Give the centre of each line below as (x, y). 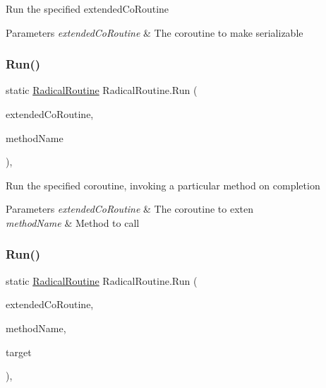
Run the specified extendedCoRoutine (87, 8)
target (19, 352)
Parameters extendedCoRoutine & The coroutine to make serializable (155, 32)
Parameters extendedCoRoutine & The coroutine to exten (130, 209)
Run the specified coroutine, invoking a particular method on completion (163, 185)
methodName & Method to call (73, 222)
